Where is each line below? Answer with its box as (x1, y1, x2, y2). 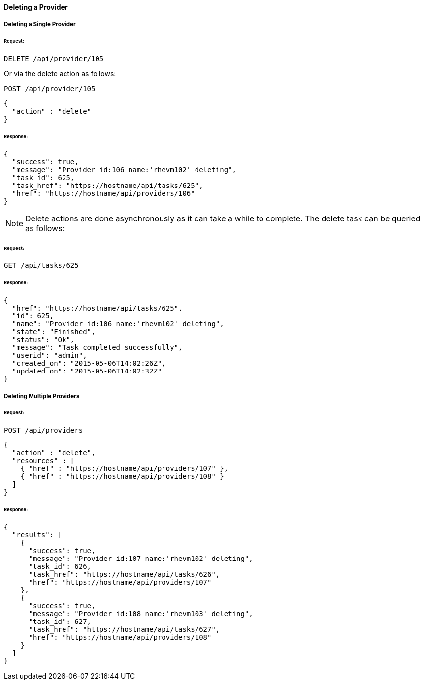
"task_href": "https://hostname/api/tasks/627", (29, 625, 220, 633)
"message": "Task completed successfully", (12, 343, 183, 352)
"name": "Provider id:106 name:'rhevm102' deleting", (12, 320, 224, 328)
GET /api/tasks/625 (4, 261, 79, 270)
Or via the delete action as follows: (4, 69, 116, 78)
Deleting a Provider (4, 3, 68, 11)
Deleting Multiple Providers (4, 392, 80, 400)
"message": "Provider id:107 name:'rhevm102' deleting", (29, 554, 253, 562)
